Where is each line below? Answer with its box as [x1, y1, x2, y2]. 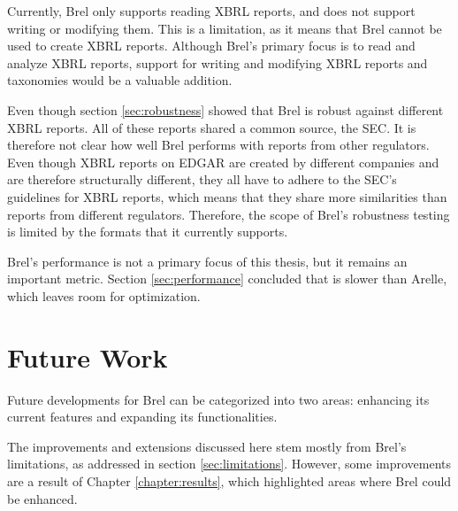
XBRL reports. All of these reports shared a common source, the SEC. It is [7, 118, 416, 136]
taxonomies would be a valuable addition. [7, 71, 233, 89]
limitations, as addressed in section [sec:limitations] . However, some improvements [7, 454, 452, 473]
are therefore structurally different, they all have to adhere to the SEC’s [7, 170, 397, 189]
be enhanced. [7, 489, 78, 507]
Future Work [7, 338, 168, 375]
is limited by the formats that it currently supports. [7, 222, 288, 241]
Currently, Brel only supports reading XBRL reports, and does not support [7, 2, 416, 19]
